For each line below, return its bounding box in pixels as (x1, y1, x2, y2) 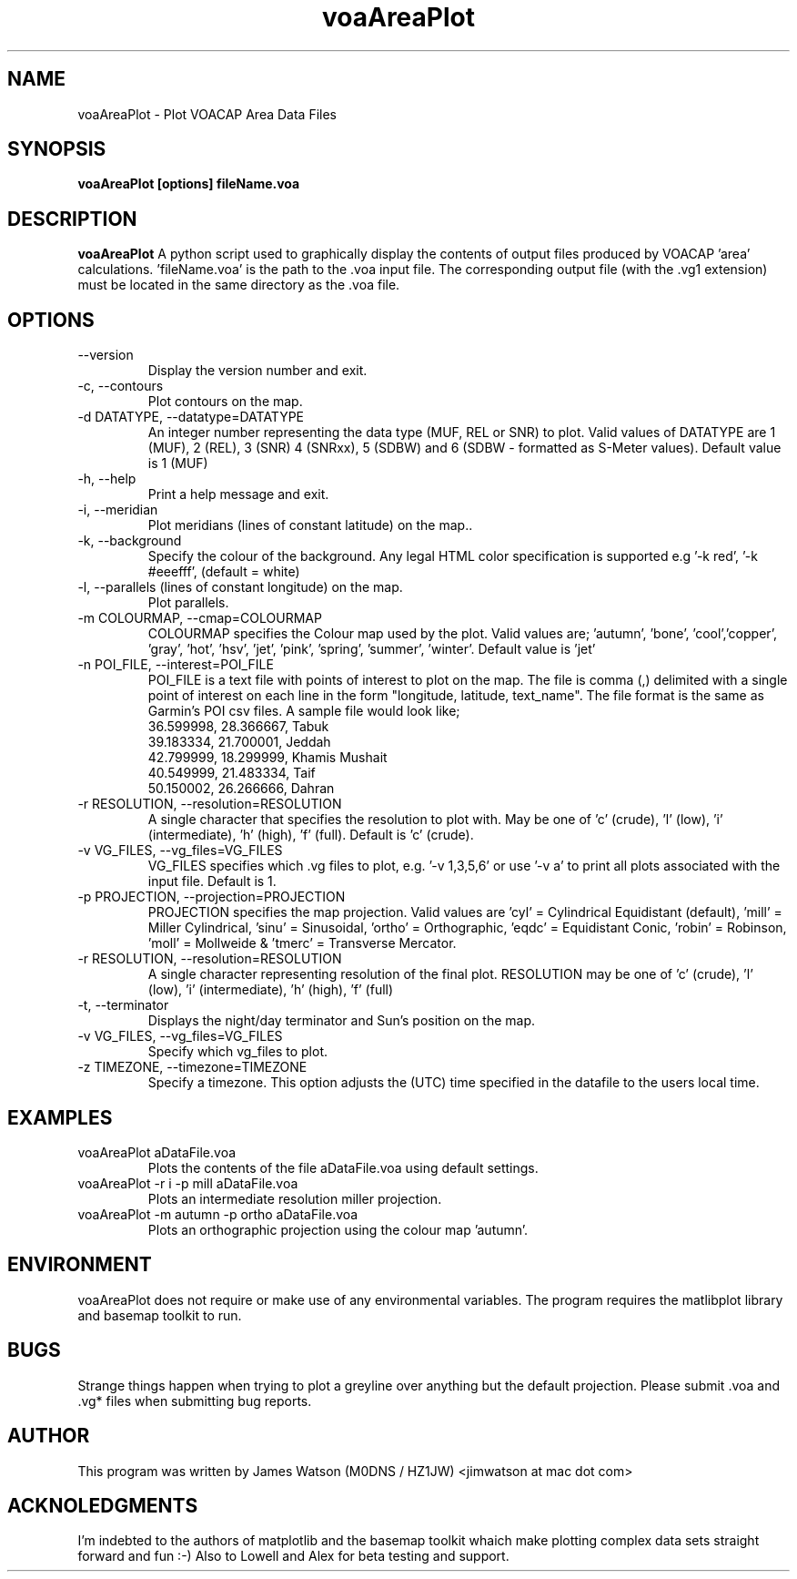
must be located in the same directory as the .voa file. (77, 277, 400, 293)
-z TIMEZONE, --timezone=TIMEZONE (77, 1059, 308, 1075)
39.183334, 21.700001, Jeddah (147, 734, 331, 750)
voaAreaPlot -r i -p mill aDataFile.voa (77, 1175, 298, 1191)
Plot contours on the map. (147, 393, 303, 410)
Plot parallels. (147, 595, 229, 611)
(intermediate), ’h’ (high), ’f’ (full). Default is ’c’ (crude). (147, 827, 474, 843)
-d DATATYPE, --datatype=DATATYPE (77, 409, 305, 425)
